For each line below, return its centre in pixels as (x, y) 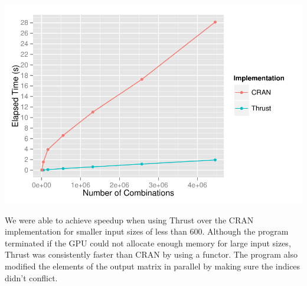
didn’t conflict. (31, 277)
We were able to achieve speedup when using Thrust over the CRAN (129, 220)
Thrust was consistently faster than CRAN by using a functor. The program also (151, 254)
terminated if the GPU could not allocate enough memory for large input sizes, (148, 243)
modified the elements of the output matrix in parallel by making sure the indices (153, 266)
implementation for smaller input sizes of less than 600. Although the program (147, 231)
